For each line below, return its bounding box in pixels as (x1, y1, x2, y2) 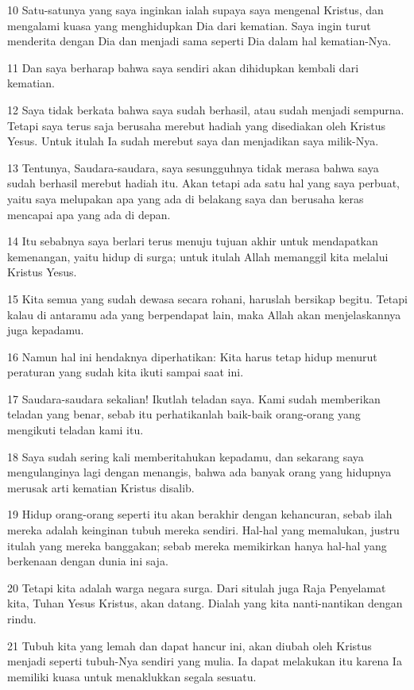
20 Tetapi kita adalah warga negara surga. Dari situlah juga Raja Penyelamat (7, 579, 386, 596)
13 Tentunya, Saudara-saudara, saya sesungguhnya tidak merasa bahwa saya (7, 159, 379, 175)
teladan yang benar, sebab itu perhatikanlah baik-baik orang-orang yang (7, 406, 361, 422)
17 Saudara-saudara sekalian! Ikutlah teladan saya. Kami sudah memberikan (7, 390, 381, 407)
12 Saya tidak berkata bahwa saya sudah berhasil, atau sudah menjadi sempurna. (7, 101, 404, 118)
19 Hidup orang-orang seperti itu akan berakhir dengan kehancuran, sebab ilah (7, 506, 393, 522)
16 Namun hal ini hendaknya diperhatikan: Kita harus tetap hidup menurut (7, 348, 377, 364)
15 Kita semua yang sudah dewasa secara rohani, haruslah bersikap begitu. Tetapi (7, 290, 408, 306)
